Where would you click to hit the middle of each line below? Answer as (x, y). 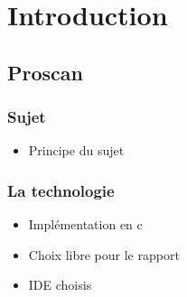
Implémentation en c (85, 224)
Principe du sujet (76, 150)
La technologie (61, 190)
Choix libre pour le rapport (104, 254)
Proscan (45, 72)
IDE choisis (60, 285)
